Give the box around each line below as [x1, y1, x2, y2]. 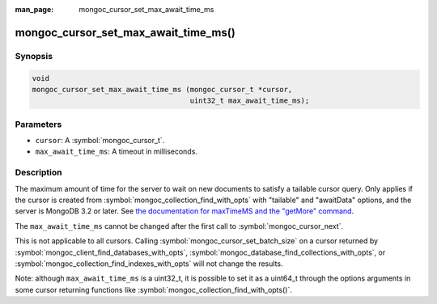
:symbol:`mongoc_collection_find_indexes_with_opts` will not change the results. [15, 259, 283, 268]
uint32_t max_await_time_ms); [189, 96, 310, 105]
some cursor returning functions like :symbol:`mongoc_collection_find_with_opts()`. [15, 285, 293, 294]
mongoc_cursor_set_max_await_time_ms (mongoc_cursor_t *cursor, [32, 85, 293, 94]
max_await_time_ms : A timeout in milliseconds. [35, 146, 198, 157]
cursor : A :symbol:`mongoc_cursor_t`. [35, 136, 165, 146]
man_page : [15, 5, 54, 14]
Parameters [15, 118, 62, 129]
